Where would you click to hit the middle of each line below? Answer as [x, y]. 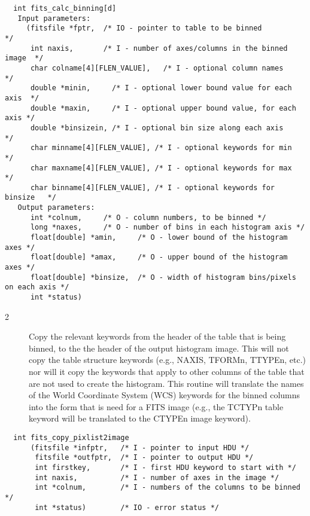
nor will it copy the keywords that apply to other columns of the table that [167, 372]
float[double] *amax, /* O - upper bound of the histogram [159, 257]
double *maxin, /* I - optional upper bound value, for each [163, 108]
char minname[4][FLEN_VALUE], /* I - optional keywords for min [161, 148]
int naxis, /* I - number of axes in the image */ [157, 477]
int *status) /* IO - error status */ [127, 507]
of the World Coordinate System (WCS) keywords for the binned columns [165, 395]
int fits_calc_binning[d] [65, 8]
